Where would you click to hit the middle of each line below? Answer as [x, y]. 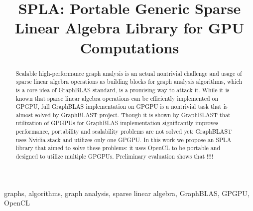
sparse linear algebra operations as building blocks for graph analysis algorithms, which [129, 82]
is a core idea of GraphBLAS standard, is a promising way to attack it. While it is [123, 90]
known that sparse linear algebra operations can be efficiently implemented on [117, 98]
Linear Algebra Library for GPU [129, 28]
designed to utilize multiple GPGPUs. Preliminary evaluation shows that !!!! [115, 156]
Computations [129, 47]
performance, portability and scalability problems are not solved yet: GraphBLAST [124, 131]
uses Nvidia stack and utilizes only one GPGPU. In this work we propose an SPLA [124, 139]
